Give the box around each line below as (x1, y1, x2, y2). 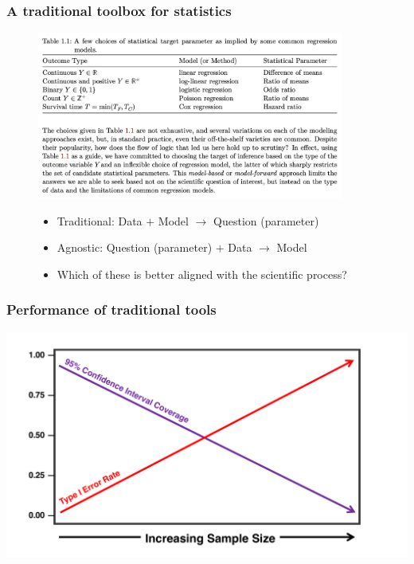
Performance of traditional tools (6, 300, 217, 319)
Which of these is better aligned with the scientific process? (57, 265, 347, 282)
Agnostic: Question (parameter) (57, 239, 213, 256)
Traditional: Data (57, 212, 143, 229)
